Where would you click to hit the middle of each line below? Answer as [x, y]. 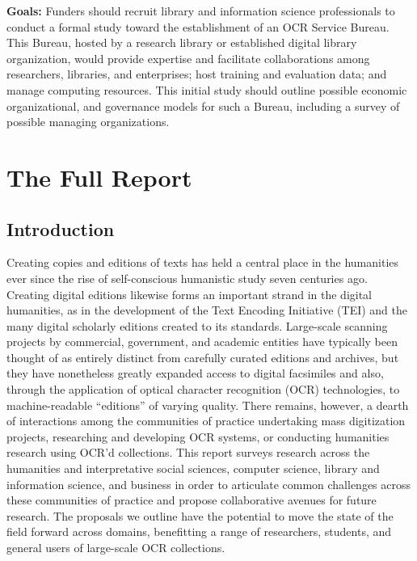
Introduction [61, 228]
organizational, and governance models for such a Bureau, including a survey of [203, 105]
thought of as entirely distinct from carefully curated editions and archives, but [203, 357]
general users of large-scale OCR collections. [116, 548]
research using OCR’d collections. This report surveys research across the [188, 452]
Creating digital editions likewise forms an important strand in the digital [190, 294]
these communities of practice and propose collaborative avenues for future [192, 500]
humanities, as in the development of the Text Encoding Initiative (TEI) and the [207, 310]
